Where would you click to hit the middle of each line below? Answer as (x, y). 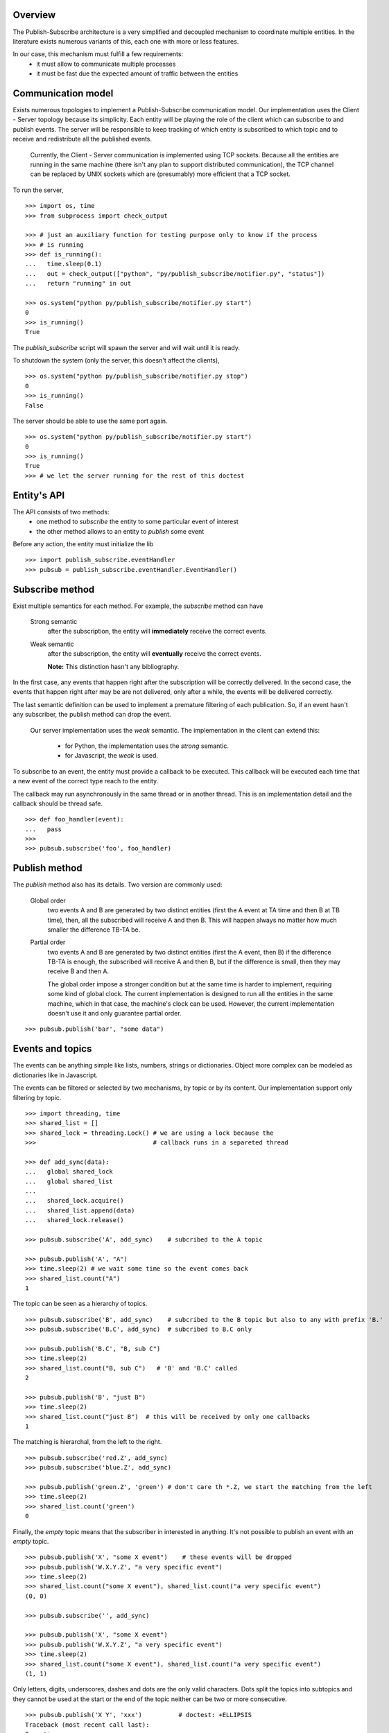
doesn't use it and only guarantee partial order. (114, 1013)
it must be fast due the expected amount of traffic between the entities (137, 73)
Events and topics (52, 1049)
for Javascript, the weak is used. (112, 756)
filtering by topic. (37, 1097)
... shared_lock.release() (75, 1220)
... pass (44, 829)
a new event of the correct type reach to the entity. (86, 781)
